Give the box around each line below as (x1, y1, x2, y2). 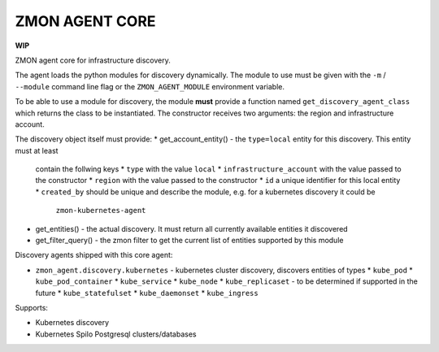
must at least (15, 146, 59, 155)
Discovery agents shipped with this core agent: (15, 250, 173, 260)
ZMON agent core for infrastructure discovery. (15, 55, 171, 65)
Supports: (15, 302, 49, 312)
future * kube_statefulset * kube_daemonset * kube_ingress (35, 288, 259, 298)
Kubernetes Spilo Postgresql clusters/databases (35, 329, 197, 339)
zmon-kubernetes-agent (55, 206, 146, 215)
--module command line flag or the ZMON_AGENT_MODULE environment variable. (15, 81, 285, 91)
